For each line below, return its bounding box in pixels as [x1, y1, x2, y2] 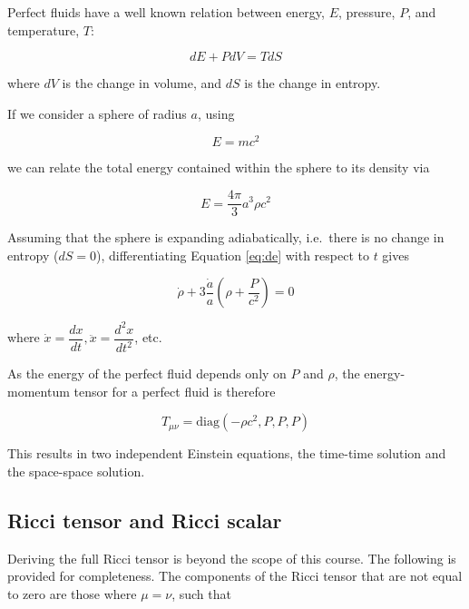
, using [197, 103, 235, 123]
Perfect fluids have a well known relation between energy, [7, 3, 325, 21]
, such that [171, 584, 231, 603]
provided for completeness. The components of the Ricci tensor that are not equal [7, 566, 463, 585]
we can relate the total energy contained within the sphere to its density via [7, 158, 430, 177]
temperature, [7, 20, 80, 39]
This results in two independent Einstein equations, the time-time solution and [7, 444, 446, 463]
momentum [7, 381, 70, 400]
